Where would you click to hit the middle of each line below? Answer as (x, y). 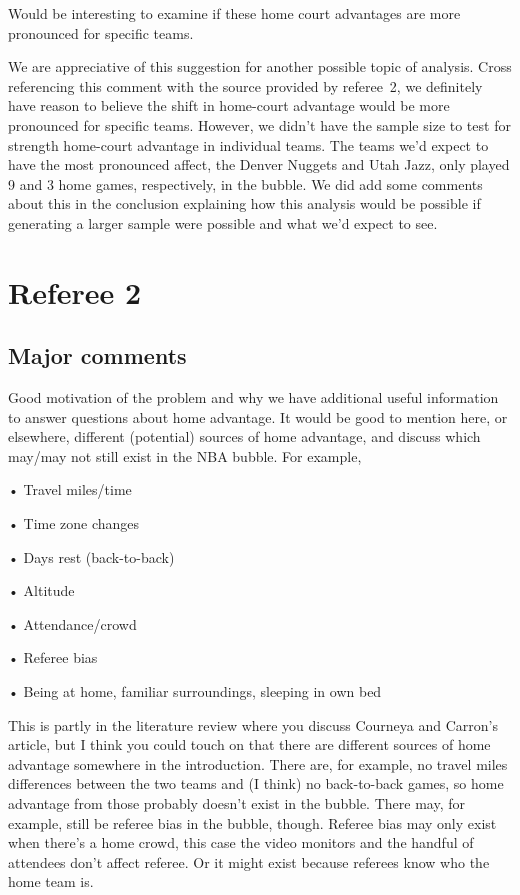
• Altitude (41, 590)
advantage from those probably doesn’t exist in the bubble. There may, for (236, 803)
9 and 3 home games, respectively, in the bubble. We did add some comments (245, 183)
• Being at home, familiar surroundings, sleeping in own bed (195, 691)
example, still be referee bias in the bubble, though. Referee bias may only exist (252, 822)
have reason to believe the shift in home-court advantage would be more (229, 105)
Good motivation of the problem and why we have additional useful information (253, 397)
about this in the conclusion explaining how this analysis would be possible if (244, 203)
